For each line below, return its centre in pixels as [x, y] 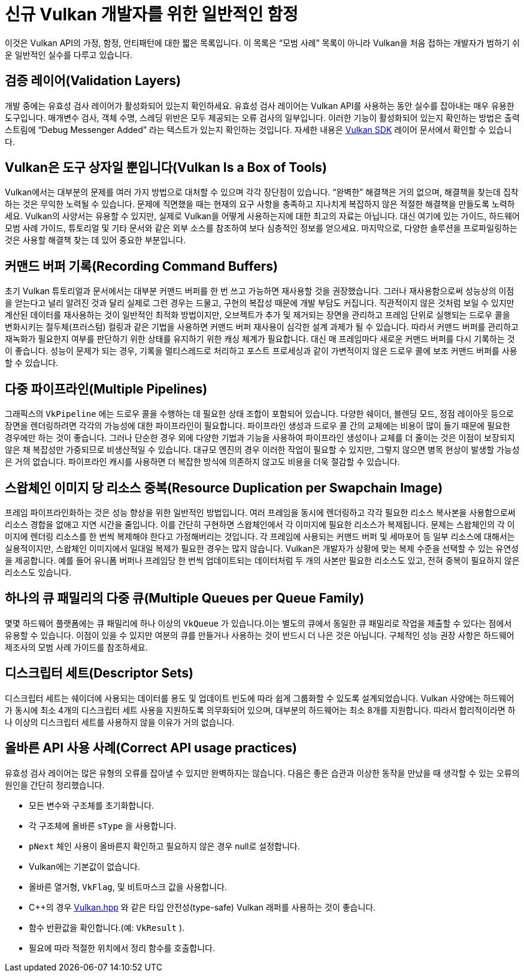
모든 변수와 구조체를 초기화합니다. [92, 805]
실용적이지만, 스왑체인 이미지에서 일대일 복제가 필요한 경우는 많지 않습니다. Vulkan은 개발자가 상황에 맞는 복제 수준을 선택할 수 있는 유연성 [262, 548]
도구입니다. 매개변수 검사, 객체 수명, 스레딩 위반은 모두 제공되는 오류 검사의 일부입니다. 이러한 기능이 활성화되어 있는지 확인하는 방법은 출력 [262, 117]
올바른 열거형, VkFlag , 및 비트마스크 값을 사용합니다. [128, 887]
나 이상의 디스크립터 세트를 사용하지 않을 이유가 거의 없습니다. [120, 722]
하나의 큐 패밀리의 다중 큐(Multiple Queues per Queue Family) [185, 598]
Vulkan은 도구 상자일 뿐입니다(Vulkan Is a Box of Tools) [166, 168]
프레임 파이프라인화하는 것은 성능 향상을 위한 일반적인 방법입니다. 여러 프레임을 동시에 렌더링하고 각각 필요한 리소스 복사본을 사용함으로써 [260, 512]
